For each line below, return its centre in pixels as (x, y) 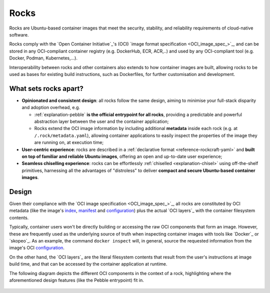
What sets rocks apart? (46, 88)
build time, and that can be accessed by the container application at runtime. (88, 264)
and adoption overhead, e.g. (51, 107)
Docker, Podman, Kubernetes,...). (43, 58)
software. (19, 34)
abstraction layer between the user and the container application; (101, 121)
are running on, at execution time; (69, 142)
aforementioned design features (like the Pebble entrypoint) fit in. (77, 280)
